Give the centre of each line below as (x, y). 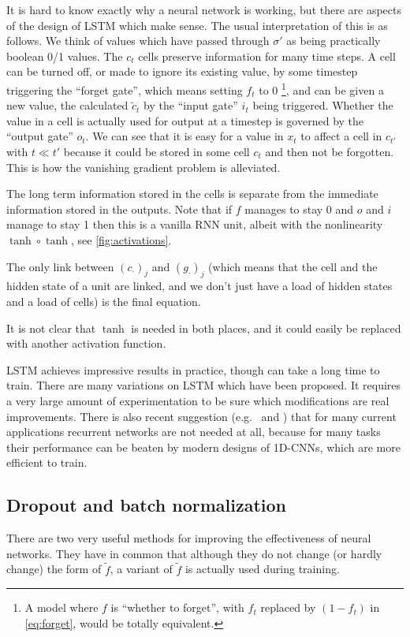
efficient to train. (47, 462)
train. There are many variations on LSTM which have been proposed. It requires (204, 385)
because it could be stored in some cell (157, 151)
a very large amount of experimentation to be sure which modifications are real (198, 400)
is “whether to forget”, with (177, 607)
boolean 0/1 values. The (65, 56)
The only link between (60, 266)
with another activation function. (86, 343)
